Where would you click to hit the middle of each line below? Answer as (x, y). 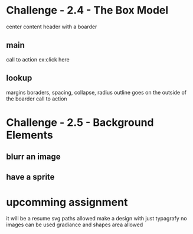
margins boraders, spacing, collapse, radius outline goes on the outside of (97, 92)
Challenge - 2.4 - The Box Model (87, 10)
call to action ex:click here (38, 59)
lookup (19, 78)
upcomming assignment (67, 202)
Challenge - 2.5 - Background (80, 122)
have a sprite (30, 177)
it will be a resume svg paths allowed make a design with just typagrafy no (97, 219)
